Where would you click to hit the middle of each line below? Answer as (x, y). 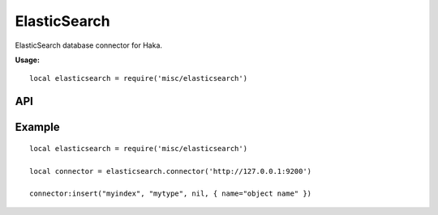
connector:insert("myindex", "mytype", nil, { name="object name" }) (171, 194)
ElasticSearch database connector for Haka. (88, 45)
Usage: (28, 60)
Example (37, 127)
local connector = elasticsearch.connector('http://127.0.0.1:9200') (171, 171)
